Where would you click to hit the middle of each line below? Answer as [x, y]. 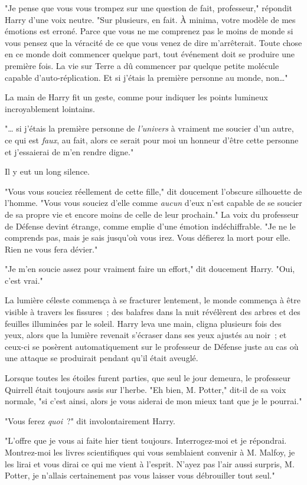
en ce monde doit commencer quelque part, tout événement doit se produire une [150, 54]
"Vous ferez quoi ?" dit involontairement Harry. [90, 420]
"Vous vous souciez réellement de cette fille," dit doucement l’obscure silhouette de [153, 191]
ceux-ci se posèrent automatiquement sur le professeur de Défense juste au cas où [152, 346]
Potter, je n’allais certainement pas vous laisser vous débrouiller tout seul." [140, 475]
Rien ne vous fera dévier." [51, 249]
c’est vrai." [24, 280]
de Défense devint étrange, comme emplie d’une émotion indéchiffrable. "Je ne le [150, 226]
